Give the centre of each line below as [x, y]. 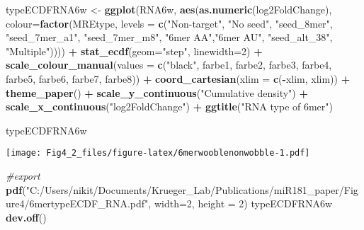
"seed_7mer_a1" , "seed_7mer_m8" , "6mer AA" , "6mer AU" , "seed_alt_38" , [169, 37]
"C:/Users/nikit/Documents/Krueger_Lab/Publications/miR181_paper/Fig [192, 189]
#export [23, 176]
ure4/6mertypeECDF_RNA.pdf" [77, 203]
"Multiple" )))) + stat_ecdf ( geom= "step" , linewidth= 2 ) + [134, 51]
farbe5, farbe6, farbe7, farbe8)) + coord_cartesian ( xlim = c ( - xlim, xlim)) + [178, 78]
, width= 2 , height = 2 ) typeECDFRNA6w [240, 203]
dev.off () [26, 217]
